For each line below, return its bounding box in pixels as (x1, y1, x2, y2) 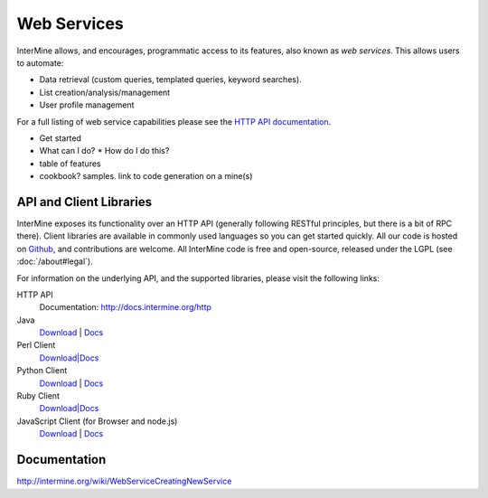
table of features (39, 158, 101, 169)
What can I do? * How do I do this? (39, 146, 170, 156)
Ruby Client (16, 390, 61, 401)
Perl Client (16, 340, 56, 351)
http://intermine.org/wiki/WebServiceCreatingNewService (16, 475, 232, 487)
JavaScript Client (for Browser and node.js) (16, 416, 178, 427)
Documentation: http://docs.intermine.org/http (39, 302, 212, 313)
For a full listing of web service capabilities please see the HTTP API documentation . (16, 116, 332, 127)
